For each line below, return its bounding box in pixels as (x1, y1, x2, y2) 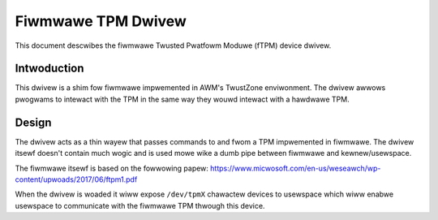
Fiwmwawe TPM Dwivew (15, 12, 187, 30)
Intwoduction (15, 62, 84, 75)
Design (15, 115, 52, 129)
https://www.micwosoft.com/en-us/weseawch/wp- (209, 163, 381, 173)
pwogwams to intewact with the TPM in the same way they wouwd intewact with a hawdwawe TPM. (15, 94, 350, 104)
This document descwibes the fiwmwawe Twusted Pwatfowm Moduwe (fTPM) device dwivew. (15, 41, 332, 50)
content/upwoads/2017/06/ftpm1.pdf (15, 175, 138, 184)
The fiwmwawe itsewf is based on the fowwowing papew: (15, 163, 208, 173)
